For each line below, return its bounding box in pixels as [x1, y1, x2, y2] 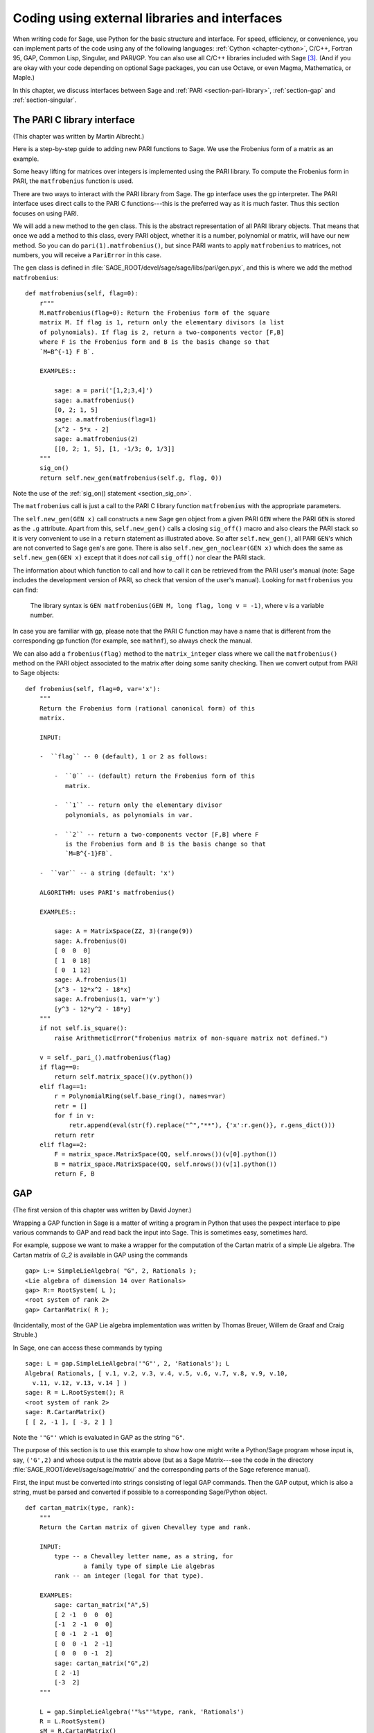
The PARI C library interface [12, 114, 135, 125]
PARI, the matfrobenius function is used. [12, 177, 134, 185]
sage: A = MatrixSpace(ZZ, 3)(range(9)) [54, 928, 193, 935]
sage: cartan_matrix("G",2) [54, 1659, 150, 1667]
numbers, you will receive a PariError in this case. [12, 251, 162, 259]
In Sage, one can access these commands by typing [12, 1343, 163, 1352]
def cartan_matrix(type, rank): [25, 1504, 135, 1512]
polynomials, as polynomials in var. [64, 811, 193, 819]
